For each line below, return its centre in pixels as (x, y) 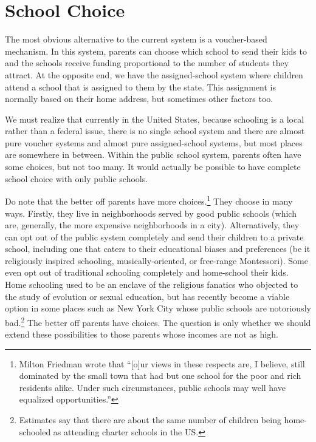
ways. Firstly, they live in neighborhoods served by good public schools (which (151, 213)
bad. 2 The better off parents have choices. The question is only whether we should (158, 321)
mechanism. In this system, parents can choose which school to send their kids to (156, 51)
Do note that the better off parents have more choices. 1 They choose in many (149, 200)
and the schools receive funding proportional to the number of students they (147, 63)
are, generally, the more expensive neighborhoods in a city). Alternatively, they (152, 225)
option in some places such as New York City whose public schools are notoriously (158, 308)
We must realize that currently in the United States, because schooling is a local (155, 119)
